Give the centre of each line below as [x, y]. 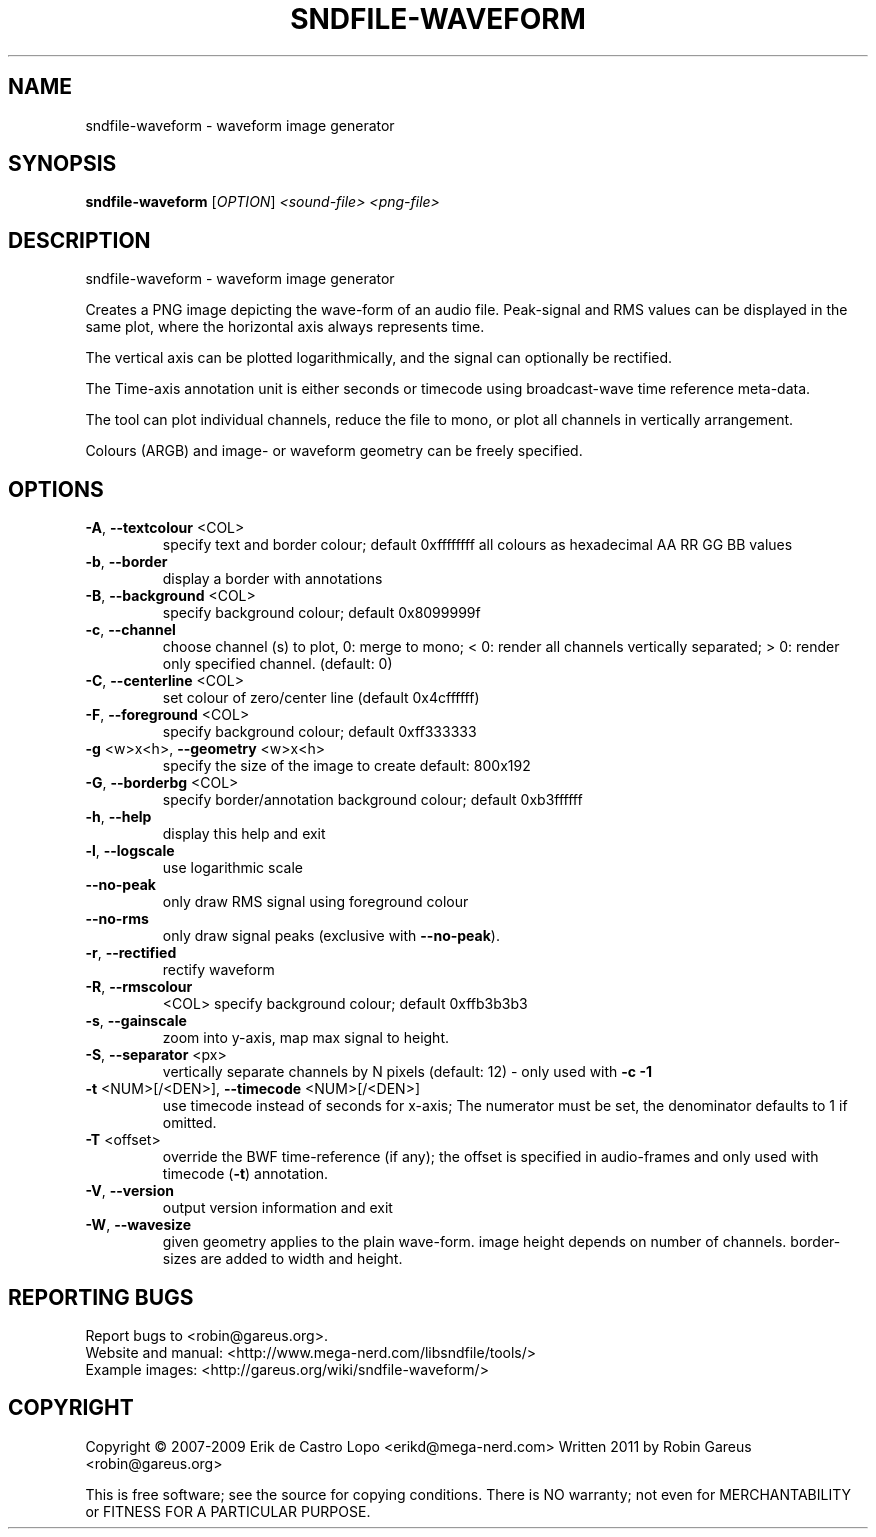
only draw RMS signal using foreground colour [315, 902]
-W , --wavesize [138, 1225]
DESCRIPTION [79, 240]
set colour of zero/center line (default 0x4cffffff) [321, 698]
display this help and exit [244, 834]
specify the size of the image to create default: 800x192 [346, 766]
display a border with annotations [272, 579]
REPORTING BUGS [101, 1297]
